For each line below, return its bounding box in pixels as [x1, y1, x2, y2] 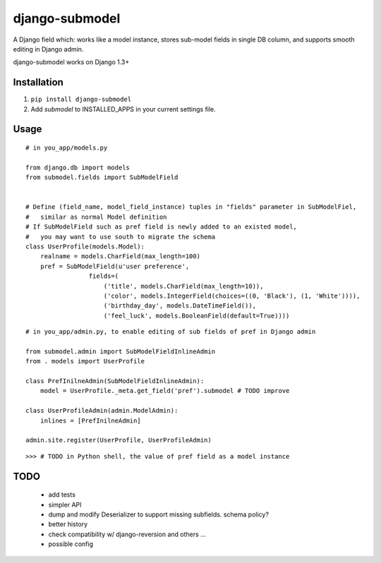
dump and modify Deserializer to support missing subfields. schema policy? [48, 510, 270, 519]
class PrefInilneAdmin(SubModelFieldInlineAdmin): [25, 377, 205, 385]
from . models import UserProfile [25, 357, 145, 365]
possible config [48, 540, 94, 548]
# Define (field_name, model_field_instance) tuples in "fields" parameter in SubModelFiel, [25, 203, 357, 211]
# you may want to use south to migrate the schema [25, 233, 215, 241]
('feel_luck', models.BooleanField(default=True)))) [103, 311, 290, 320]
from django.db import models [25, 163, 131, 171]
